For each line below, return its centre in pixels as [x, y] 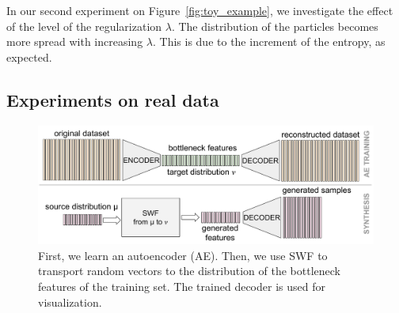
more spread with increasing [75, 41]
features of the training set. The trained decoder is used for [182, 287]
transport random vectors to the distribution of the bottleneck [189, 271]
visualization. [70, 302]
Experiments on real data [113, 99]
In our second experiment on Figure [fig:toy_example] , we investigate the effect [200, 10]
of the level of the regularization [84, 26]
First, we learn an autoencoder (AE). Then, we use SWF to [183, 255]
